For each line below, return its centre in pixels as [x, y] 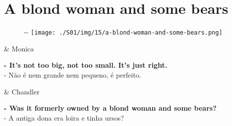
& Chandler [22, 91]
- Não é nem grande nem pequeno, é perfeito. [73, 74]
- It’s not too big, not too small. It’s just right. [86, 65]
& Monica [19, 48]
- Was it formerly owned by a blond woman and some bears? [110, 108]
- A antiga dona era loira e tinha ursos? [64, 117]
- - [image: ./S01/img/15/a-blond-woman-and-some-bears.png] [123, 32]
